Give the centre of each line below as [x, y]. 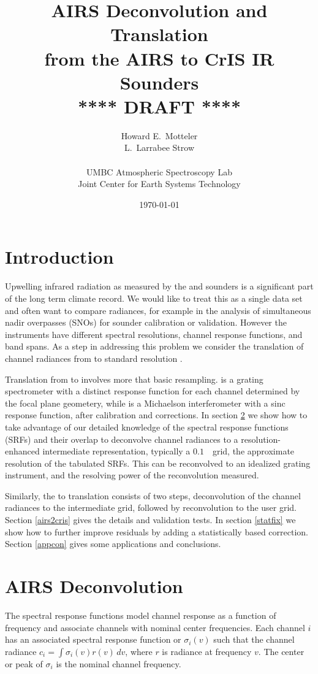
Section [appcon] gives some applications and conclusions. [113, 544]
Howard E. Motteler [159, 135]
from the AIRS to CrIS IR [159, 58]
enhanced [22, 451]
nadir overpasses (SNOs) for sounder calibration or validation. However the [146, 322]
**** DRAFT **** [159, 106]
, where [139, 651]
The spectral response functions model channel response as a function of [141, 615]
